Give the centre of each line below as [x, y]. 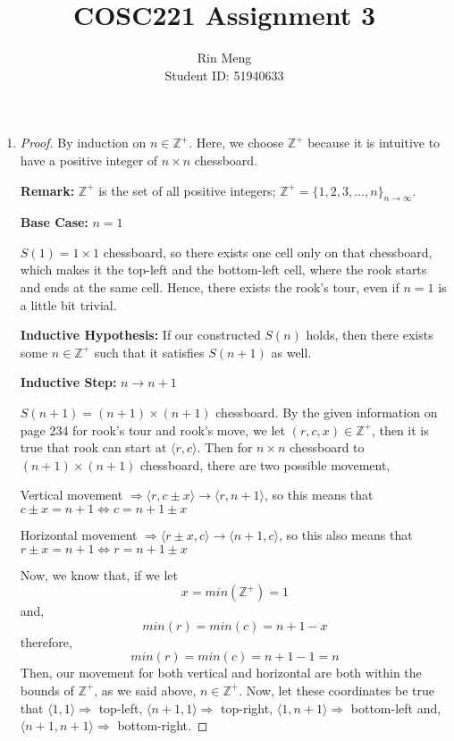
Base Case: [54, 222]
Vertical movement [71, 495]
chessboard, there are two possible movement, [265, 464]
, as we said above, [145, 690]
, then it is [400, 429]
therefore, [46, 641]
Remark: [47, 190]
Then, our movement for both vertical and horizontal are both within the [221, 673]
